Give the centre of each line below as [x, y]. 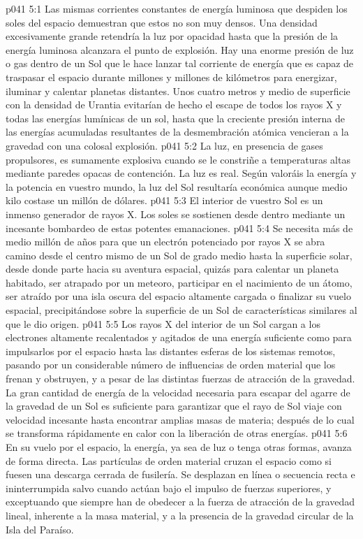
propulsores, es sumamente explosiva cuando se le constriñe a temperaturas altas [178, 159]
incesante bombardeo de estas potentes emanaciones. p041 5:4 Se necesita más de [179, 228]
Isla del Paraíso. [40, 529]
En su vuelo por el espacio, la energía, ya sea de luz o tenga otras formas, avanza [179, 447]
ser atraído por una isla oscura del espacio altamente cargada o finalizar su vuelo [178, 296]
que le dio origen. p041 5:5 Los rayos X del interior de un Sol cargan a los [163, 323]
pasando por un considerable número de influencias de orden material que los [171, 365]
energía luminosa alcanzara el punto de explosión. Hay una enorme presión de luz [180, 49]
